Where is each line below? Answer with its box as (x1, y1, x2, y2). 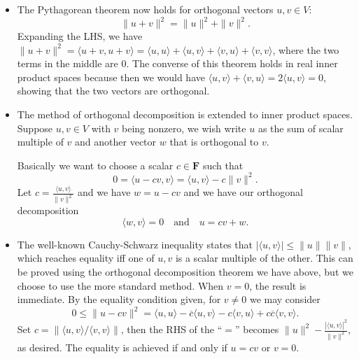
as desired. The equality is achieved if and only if (17, 339, 227, 354)
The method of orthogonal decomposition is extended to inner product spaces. (17, 107, 353, 122)
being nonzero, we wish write (122, 120, 246, 135)
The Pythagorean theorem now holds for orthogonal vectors (17, 2, 274, 16)
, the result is (249, 278, 307, 293)
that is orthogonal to (169, 134, 259, 149)
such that (202, 157, 244, 172)
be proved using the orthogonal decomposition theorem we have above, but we (17, 264, 353, 279)
